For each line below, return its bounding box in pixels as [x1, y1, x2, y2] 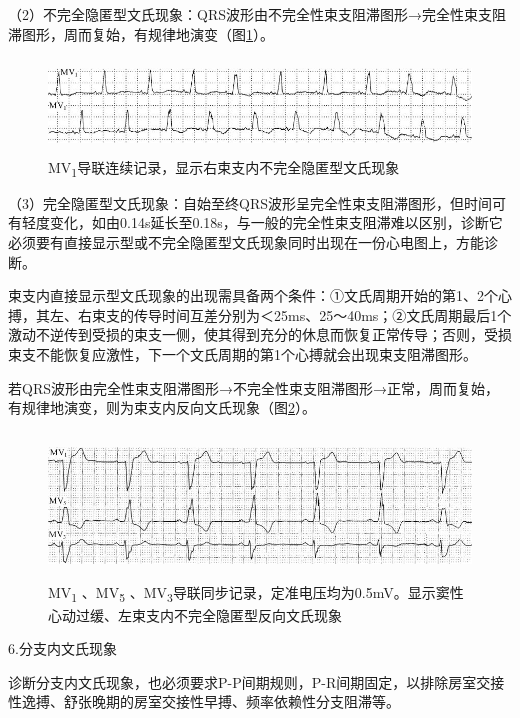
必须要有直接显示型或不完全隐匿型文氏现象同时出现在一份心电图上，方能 [8, 232, 484, 253]
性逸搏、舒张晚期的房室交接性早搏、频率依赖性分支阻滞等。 [8, 691, 400, 712]
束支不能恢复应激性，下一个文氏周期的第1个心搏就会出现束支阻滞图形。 [8, 344, 477, 365]
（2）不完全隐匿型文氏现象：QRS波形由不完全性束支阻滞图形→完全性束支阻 [8, 4, 506, 24]
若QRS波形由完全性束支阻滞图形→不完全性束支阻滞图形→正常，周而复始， [8, 377, 499, 398]
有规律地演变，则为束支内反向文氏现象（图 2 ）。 [8, 397, 316, 418]
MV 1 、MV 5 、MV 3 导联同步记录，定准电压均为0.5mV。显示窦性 [48, 582, 464, 606]
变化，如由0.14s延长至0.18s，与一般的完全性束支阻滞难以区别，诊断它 [49, 212, 503, 233]
